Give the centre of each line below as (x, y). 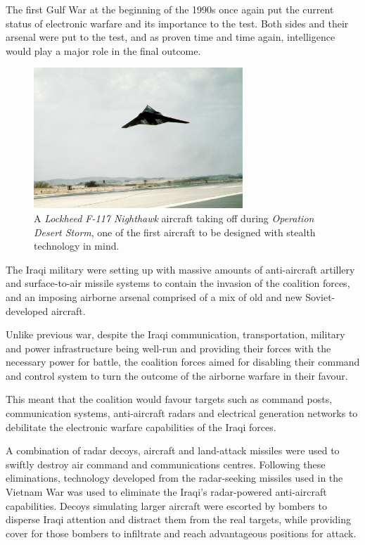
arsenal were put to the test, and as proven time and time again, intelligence (171, 37)
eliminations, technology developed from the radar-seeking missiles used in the (174, 478)
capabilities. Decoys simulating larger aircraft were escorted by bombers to (166, 505)
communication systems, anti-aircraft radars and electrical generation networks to (182, 413)
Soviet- (320, 296)
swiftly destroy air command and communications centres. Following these (166, 464)
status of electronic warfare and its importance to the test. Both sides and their (177, 23)
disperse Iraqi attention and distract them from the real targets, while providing (178, 519)
